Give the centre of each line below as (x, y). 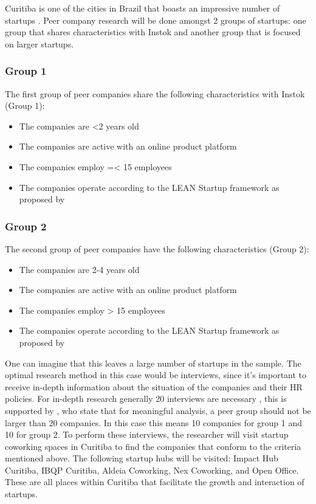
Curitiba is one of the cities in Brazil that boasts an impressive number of (143, 8)
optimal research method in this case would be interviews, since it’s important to (156, 375)
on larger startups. (39, 43)
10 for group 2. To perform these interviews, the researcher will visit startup (147, 434)
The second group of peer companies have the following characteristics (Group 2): (157, 248)
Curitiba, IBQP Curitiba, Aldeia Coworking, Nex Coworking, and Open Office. (152, 470)
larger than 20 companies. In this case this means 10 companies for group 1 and (154, 422)
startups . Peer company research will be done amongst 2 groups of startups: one (156, 20)
